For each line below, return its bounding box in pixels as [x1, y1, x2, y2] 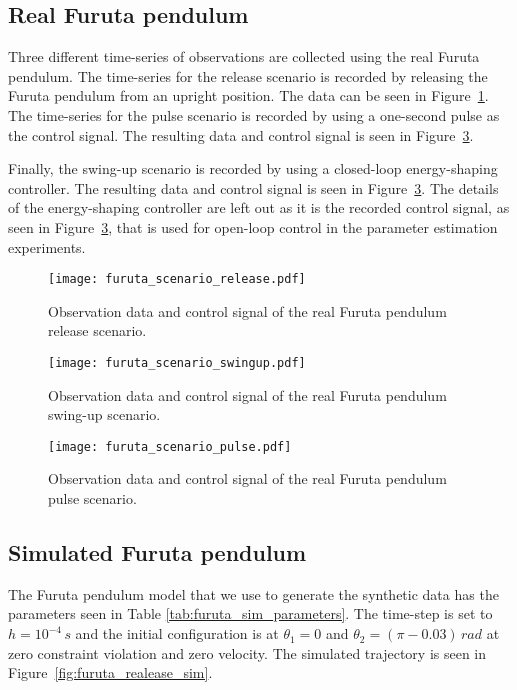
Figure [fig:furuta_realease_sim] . [8, 662, 213, 683]
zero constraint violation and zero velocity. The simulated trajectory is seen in [8, 642, 487, 663]
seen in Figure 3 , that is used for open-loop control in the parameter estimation [8, 216, 498, 237]
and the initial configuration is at [75, 623, 279, 644]
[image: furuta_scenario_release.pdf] [48, 272, 306, 287]
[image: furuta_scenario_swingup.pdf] [48, 355, 306, 370]
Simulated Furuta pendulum [8, 537, 307, 568]
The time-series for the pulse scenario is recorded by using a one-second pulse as [8, 104, 500, 125]
